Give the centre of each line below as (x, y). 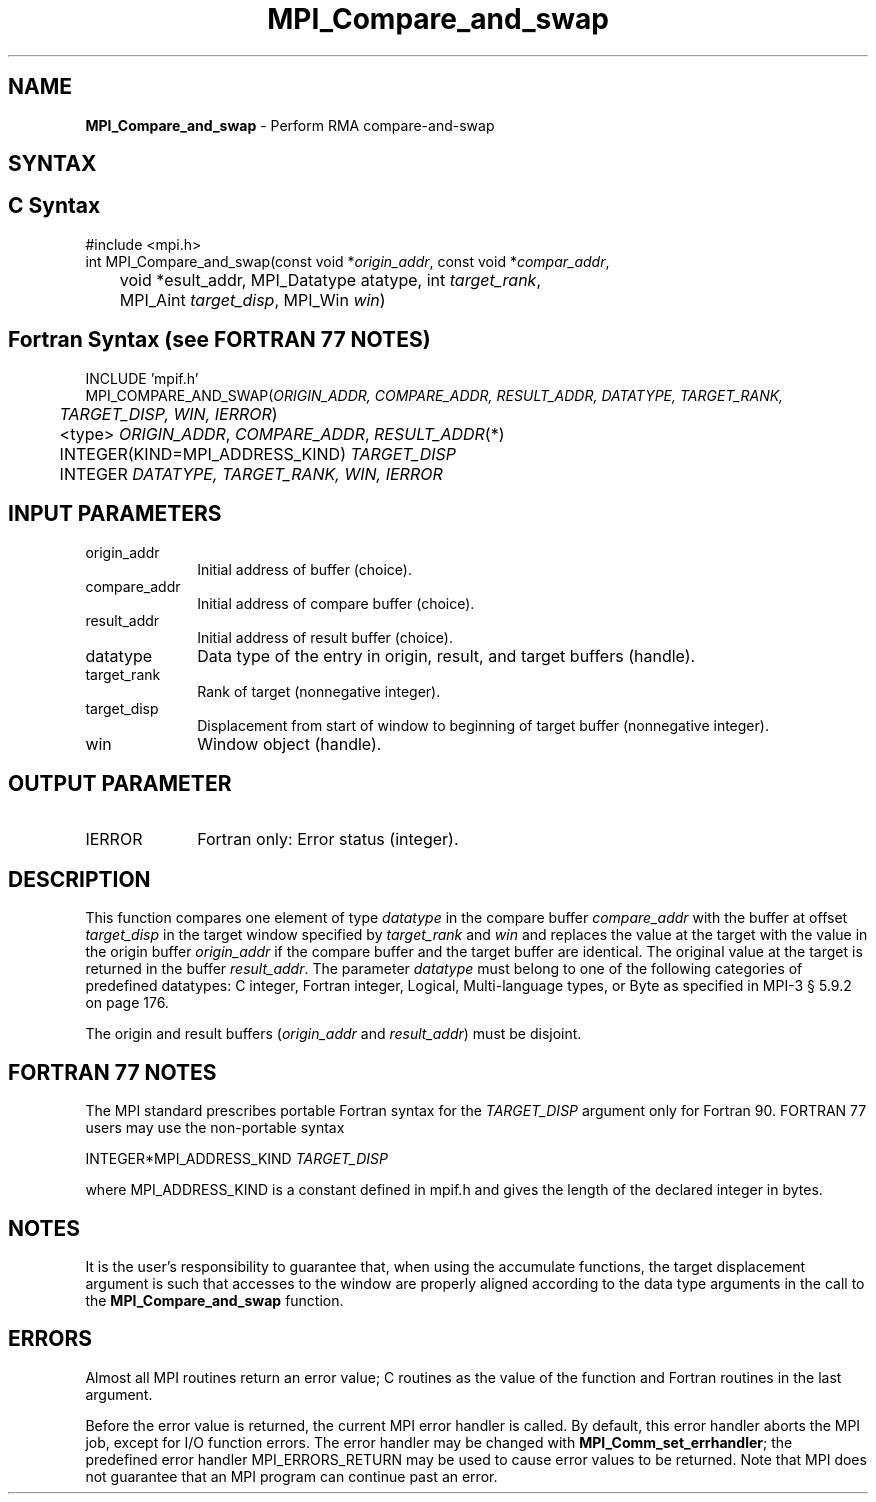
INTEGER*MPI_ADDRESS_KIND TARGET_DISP (236, 1159)
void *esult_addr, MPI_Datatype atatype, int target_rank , (330, 279)
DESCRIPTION (79, 879)
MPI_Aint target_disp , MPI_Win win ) (252, 299)
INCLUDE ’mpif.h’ (142, 378)
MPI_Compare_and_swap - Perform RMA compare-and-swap (290, 125)
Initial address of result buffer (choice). (325, 637)
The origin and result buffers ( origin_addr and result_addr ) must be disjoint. (333, 1034)
